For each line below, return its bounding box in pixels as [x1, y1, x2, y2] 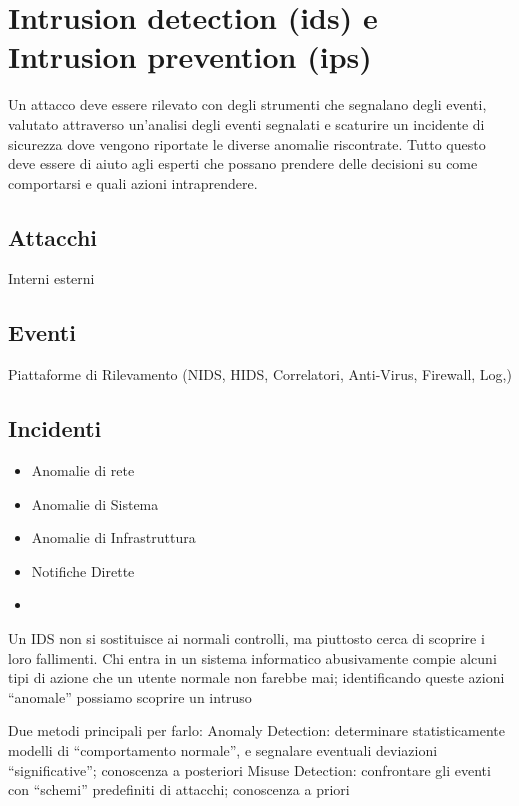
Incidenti [8, 413, 102, 444]
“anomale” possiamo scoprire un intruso [8, 686, 252, 707]
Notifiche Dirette [31, 560, 135, 581]
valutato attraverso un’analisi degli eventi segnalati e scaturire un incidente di [8, 113, 485, 134]
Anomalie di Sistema [31, 493, 159, 514]
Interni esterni [8, 268, 95, 289]
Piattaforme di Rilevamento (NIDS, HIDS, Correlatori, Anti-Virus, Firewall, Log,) [8, 364, 512, 385]
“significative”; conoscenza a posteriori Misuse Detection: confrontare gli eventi [8, 759, 491, 780]
